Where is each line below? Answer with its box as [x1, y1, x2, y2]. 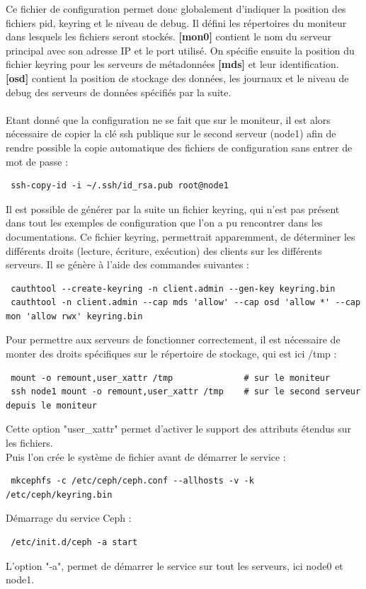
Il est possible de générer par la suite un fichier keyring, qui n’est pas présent [6, 201, 340, 216]
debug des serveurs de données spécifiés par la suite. [6, 84, 231, 99]
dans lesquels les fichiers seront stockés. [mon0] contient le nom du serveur [6, 29, 331, 44]
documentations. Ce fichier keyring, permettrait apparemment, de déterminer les [6, 229, 355, 244]
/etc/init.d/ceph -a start [11, 537, 138, 547]
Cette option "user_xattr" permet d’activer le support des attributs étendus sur [6, 421, 351, 436]
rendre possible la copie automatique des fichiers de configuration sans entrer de [6, 139, 353, 154]
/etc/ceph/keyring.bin [6, 489, 113, 500]
